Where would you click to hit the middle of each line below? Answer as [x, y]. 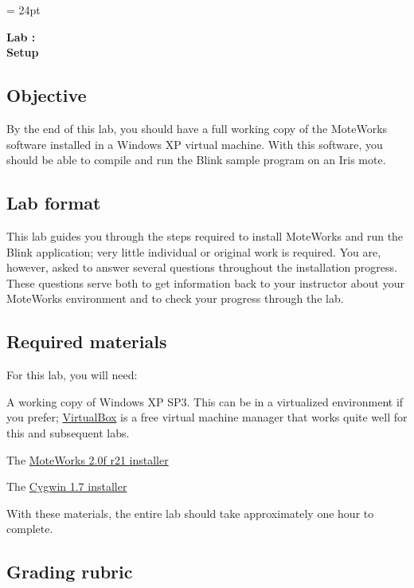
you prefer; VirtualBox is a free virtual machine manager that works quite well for [207, 417]
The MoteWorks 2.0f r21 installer [88, 459]
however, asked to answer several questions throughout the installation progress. [202, 267]
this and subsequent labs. [68, 432]
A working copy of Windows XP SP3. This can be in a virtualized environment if [205, 401]
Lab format [54, 203]
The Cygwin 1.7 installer [67, 486]
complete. [30, 529]
